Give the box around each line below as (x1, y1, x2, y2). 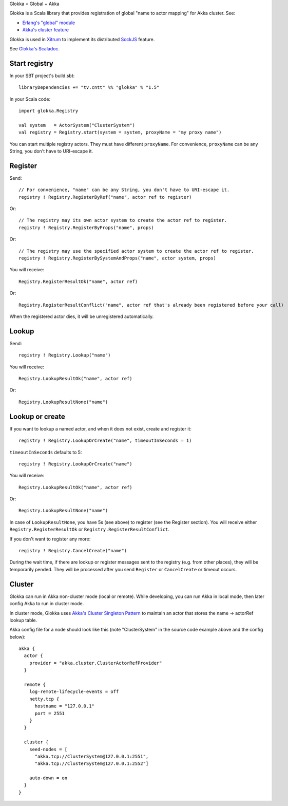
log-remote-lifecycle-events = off (29, 689, 119, 695)
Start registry (9, 59, 53, 68)
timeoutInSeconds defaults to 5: (9, 449, 82, 455)
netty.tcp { (29, 696, 60, 702)
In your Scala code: (9, 96, 51, 102)
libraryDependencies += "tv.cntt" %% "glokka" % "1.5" (18, 85, 160, 90)
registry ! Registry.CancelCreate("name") (18, 548, 127, 554)
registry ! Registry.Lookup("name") (18, 352, 111, 358)
